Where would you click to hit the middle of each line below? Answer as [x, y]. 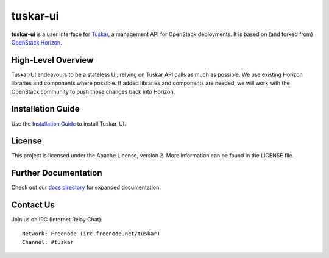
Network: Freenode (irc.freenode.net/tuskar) [91, 234]
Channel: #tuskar [48, 242]
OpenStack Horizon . [37, 42]
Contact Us [33, 205]
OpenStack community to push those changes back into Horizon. [93, 91]
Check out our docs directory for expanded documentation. [86, 188]
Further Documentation [57, 173]
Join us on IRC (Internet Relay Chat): [57, 220]
